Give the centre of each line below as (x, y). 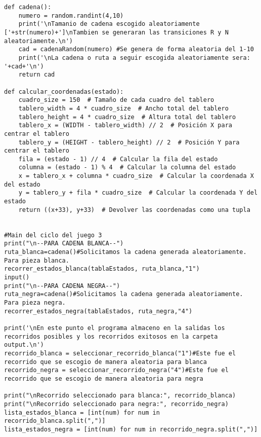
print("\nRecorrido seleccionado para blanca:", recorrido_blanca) (120, 396)
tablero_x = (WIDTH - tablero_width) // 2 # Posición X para (125, 125)
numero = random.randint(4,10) (71, 15)
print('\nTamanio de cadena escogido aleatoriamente (109, 24)
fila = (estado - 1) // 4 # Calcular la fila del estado (118, 159)
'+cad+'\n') (24, 66)
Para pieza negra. (35, 302)
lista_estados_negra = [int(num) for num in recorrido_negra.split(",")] (131, 429)
